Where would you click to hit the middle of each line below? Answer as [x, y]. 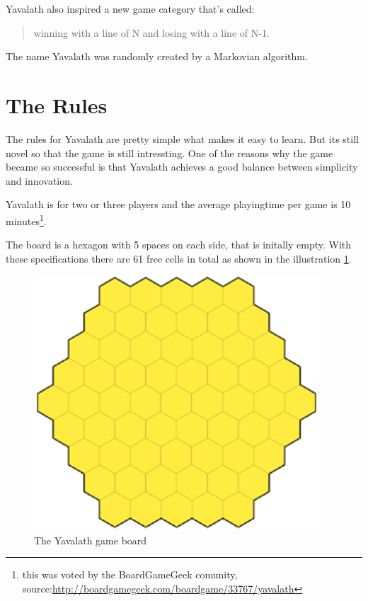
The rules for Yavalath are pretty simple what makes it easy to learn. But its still [182, 138]
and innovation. [39, 180]
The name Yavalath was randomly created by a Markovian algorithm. [157, 56]
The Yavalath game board [91, 540]
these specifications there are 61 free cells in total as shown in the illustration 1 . [179, 258]
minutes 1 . [26, 219]
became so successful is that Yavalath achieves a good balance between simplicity [182, 167]
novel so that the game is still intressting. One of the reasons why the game [169, 153]
